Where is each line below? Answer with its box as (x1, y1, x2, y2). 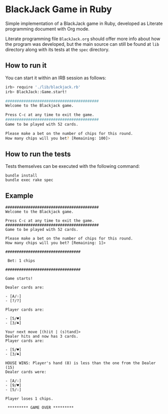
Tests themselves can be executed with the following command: (5, 163, 140, 169)
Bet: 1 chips (7, 258, 36, 263)
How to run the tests (5, 150, 71, 159)
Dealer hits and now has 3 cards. (5, 334, 79, 339)
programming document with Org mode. (5, 25, 90, 32)
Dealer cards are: (5, 285, 44, 290)
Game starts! (5, 276, 33, 281)
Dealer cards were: (5, 370, 47, 375)
